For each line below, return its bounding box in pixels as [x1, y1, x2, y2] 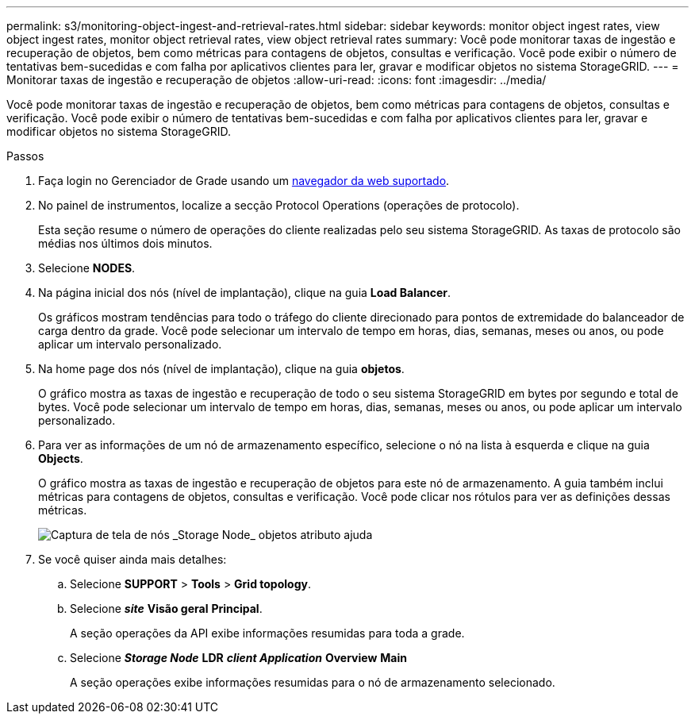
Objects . [38, 452, 83, 465]
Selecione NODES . [38, 261, 136, 275]
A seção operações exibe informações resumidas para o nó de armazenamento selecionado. [70, 676, 555, 689]
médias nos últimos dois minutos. [38, 237, 213, 250]
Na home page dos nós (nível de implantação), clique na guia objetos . [38, 362, 405, 375]
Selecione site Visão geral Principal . [70, 602, 263, 615]
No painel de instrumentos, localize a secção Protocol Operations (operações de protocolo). [38, 198, 520, 212]
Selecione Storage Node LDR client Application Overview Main [70, 651, 407, 664]
